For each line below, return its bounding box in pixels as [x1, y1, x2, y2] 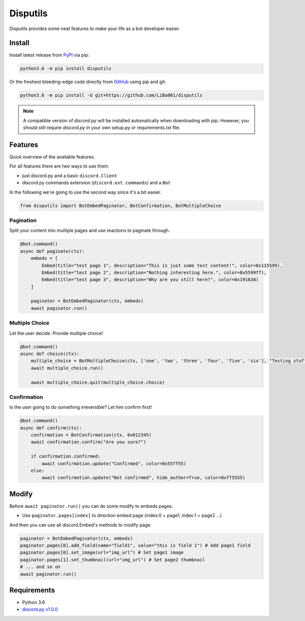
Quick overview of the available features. [9, 154, 95, 160]
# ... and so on [20, 564, 61, 570]
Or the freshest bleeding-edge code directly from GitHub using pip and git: [9, 79, 166, 85]
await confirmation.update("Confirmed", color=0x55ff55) [41, 461, 187, 466]
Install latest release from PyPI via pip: [9, 52, 89, 58]
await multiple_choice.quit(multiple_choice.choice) [30, 380, 165, 385]
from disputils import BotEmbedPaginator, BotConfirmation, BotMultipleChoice [20, 203, 221, 208]
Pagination [9, 217, 37, 224]
